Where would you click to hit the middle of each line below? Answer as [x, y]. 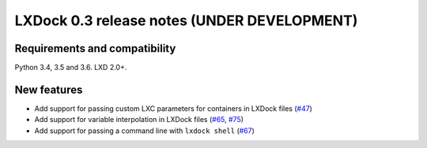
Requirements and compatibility [95, 48]
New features [49, 89]
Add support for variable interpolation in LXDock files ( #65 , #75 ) [139, 120]
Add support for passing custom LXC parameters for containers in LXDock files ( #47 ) [173, 108]
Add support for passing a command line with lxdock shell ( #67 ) [144, 131]
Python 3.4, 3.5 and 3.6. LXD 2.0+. [71, 68]
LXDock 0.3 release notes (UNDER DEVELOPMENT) [186, 20]
